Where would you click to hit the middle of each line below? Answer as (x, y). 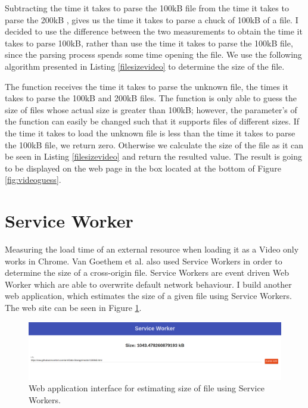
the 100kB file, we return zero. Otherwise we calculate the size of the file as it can (154, 144)
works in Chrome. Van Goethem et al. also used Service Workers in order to (144, 261)
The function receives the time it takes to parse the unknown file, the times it (147, 86)
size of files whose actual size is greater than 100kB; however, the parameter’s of (151, 109)
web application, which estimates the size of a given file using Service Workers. (148, 296)
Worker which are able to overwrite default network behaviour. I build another (148, 284)
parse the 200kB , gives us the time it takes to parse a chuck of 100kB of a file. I (152, 19)
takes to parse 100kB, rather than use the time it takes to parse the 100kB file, (149, 43)
